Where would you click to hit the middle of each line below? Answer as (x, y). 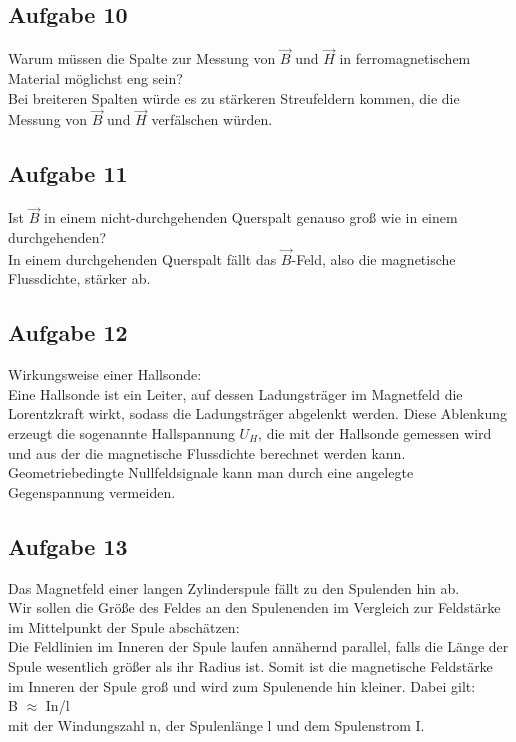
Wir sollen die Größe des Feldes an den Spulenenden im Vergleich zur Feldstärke (254, 607)
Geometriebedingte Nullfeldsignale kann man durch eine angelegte (211, 472)
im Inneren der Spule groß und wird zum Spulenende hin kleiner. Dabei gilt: (242, 685)
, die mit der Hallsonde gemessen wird (375, 433)
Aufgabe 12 (68, 332)
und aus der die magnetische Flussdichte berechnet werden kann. (207, 452)
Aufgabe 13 (68, 545)
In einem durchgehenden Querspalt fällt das (142, 258)
